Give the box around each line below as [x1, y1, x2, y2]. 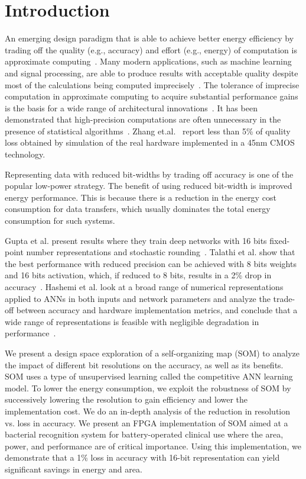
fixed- [269, 234, 290, 246]
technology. [5, 148, 45, 160]
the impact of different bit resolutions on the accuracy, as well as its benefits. [5, 358, 284, 371]
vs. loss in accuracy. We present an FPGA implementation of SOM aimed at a [5, 416, 288, 429]
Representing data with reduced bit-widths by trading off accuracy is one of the [5, 168, 294, 180]
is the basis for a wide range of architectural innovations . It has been [5, 101, 258, 114]
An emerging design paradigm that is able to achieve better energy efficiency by [5, 32, 294, 44]
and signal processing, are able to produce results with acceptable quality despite [5, 66, 298, 79]
